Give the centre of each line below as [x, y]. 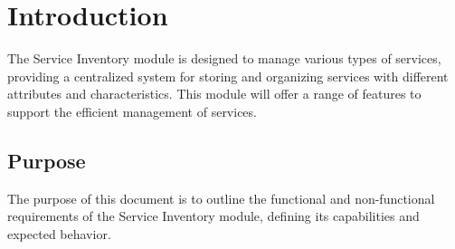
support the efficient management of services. [132, 111]
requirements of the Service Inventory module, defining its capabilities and [213, 216]
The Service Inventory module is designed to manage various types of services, [224, 58]
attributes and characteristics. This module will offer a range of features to [214, 94]
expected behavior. [59, 233]
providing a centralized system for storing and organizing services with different [228, 76]
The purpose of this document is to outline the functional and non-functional [221, 198]
